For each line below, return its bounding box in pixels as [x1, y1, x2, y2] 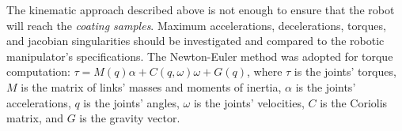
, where [247, 63, 283, 80]
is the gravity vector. [79, 110, 180, 126]
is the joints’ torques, [294, 63, 396, 80]
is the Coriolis [320, 94, 388, 110]
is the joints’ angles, [83, 94, 180, 110]
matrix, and [6, 110, 64, 126]
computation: [6, 63, 70, 80]
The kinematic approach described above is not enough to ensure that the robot [6, 2, 395, 17]
